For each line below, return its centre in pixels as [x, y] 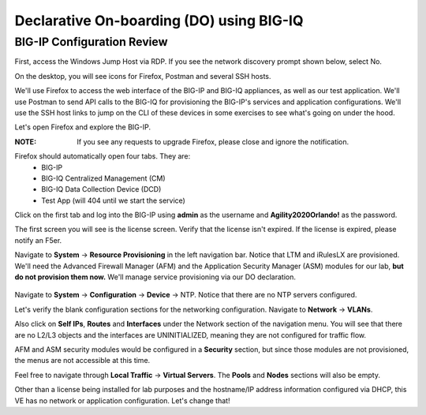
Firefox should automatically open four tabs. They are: [103, 156]
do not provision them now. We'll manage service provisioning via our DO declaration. [155, 277]
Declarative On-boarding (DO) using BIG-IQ [159, 21]
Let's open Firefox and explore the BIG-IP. [83, 127]
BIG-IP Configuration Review [91, 42]
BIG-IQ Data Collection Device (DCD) [101, 189]
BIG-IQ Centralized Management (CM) [103, 178]
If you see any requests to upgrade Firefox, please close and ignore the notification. [213, 141]
